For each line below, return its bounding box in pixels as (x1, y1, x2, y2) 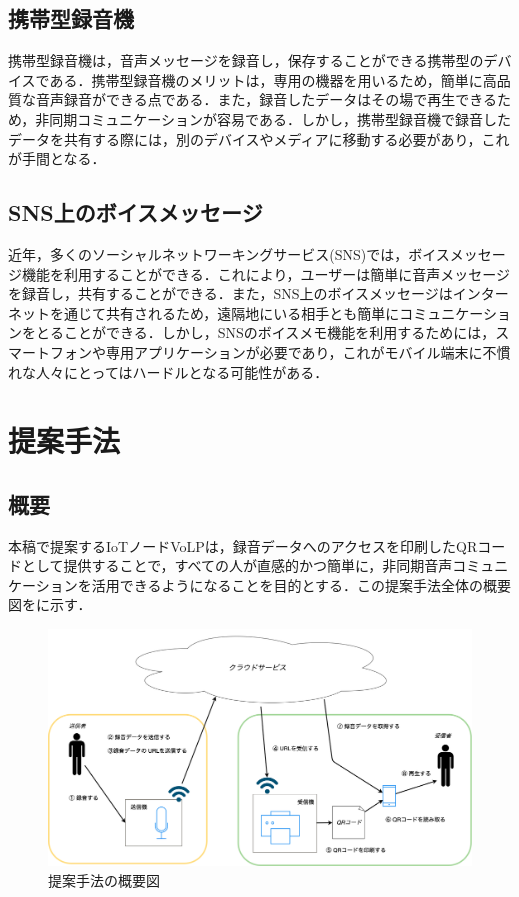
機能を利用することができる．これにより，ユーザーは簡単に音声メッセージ (21, 263, 510, 284)
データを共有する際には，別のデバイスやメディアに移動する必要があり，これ (8, 128, 510, 149)
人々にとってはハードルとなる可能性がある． (35, 361, 329, 382)
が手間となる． (8, 148, 106, 169)
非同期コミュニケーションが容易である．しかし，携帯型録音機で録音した (35, 108, 511, 129)
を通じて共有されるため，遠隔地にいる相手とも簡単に (49, 302, 400, 323)
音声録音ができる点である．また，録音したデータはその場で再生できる (35, 89, 498, 110)
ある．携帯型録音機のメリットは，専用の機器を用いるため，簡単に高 (49, 69, 497, 90)
